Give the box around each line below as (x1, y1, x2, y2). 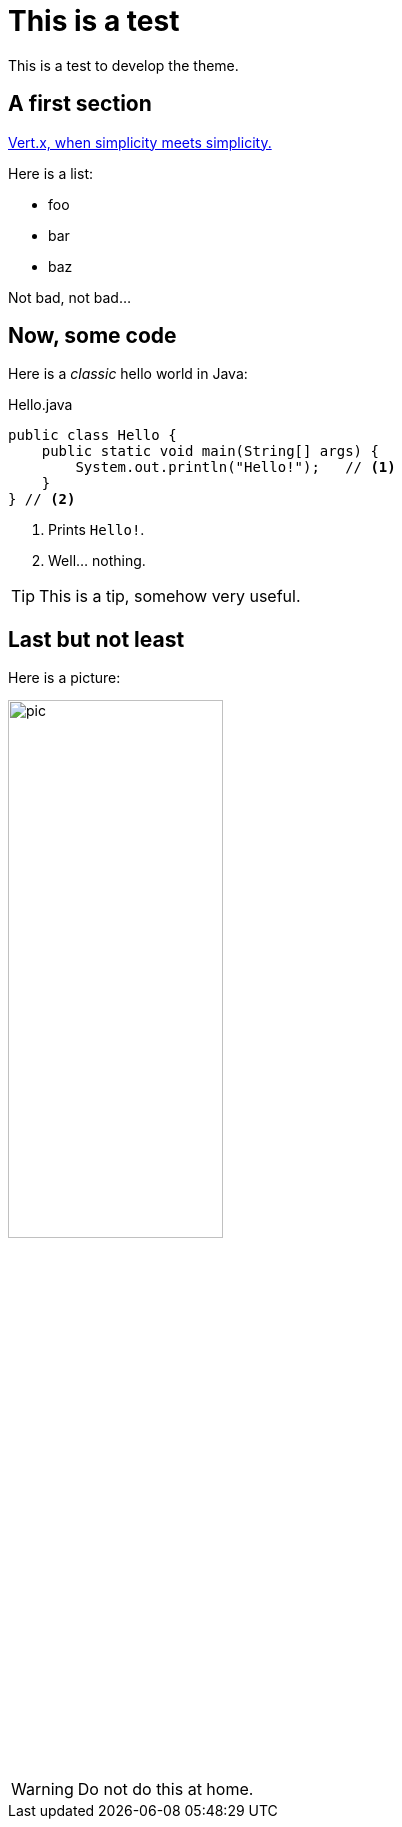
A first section (8, 91, 152, 117)
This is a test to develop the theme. (8, 56, 239, 74)
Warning (11, 1779, 74, 1800)
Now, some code (8, 323, 177, 349)
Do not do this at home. (77, 1779, 254, 1800)
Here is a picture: (8, 669, 121, 687)
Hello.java (8, 396, 73, 414)
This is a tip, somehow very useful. (39, 586, 301, 607)
